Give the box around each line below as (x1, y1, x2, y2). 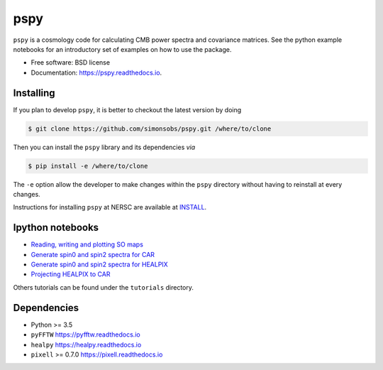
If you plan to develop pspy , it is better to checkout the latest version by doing (13, 105, 242, 114)
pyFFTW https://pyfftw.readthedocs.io (30, 330, 141, 339)
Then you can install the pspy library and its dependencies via (13, 143, 196, 151)
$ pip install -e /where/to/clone (28, 162, 148, 170)
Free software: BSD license (30, 58, 110, 67)
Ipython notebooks (13, 222, 99, 234)
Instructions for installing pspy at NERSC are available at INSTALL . (13, 203, 207, 212)
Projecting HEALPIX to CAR (30, 270, 111, 278)
